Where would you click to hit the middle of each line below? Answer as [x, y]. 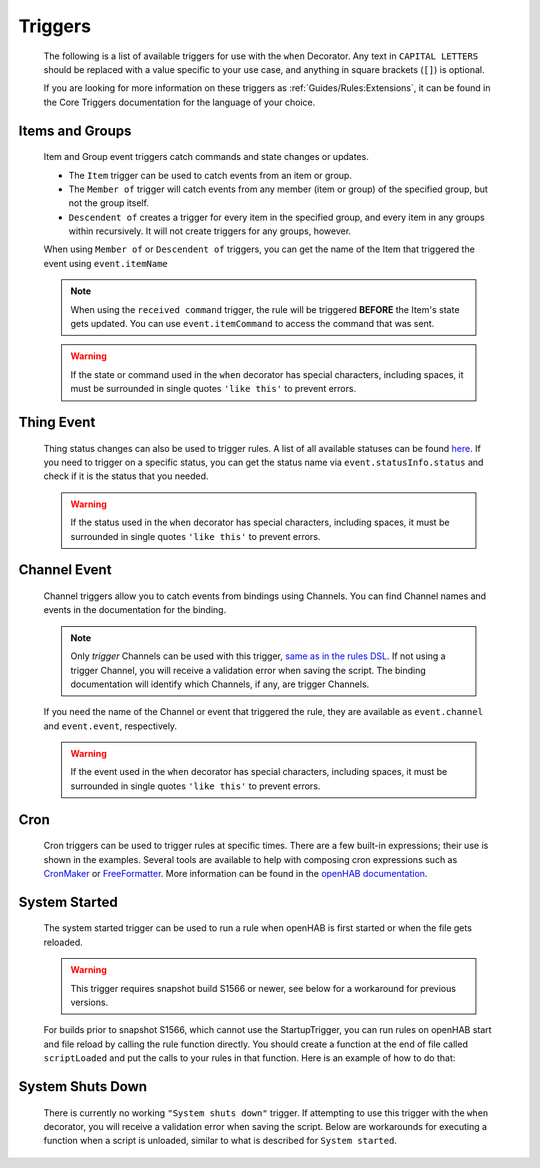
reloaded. [63, 942]
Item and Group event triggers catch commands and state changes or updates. [206, 157]
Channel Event [65, 570]
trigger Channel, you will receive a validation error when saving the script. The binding [248, 670]
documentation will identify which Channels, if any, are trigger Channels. [220, 684]
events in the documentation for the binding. [135, 610]
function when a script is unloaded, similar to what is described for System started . [220, 1141]
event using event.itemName [106, 263]
